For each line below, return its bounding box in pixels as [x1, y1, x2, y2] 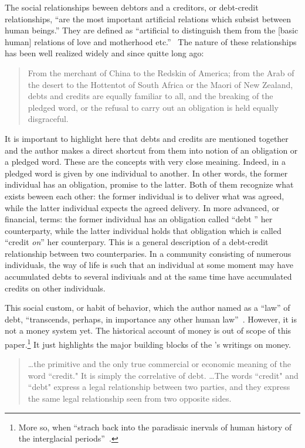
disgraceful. [28, 113, 69, 125]
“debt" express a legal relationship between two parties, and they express [28, 381, 290, 393]
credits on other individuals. [5, 281, 106, 294]
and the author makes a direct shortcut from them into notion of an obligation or [5, 144, 298, 156]
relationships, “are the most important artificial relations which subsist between [5, 12, 292, 25]
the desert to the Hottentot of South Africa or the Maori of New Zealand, [28, 78, 293, 90]
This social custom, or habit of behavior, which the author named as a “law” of [5, 301, 290, 314]
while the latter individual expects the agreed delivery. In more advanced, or [5, 201, 280, 213]
